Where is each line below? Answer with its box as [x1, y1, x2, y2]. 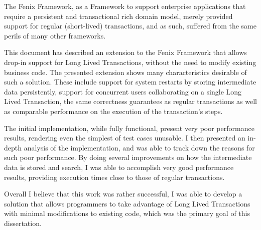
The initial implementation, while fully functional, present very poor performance [4, 122, 254, 133]
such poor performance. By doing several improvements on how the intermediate [4, 152, 252, 162]
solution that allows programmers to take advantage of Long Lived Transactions [4, 198, 250, 208]
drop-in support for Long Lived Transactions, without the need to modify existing [4, 56, 256, 67]
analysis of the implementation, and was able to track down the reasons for [24, 142, 255, 152]
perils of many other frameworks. [4, 30, 106, 40]
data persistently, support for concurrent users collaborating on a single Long [4, 86, 242, 96]
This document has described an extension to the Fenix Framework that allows [4, 47, 247, 57]
